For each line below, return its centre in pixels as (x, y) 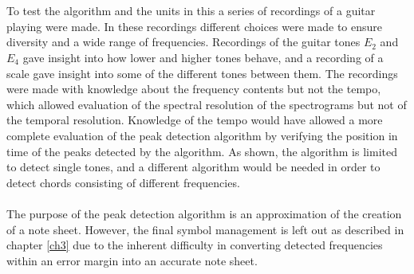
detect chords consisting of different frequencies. (123, 182)
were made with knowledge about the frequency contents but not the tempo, (194, 89)
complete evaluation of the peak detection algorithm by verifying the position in (202, 135)
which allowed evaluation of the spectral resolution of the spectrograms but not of (207, 104)
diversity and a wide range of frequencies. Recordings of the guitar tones (183, 42)
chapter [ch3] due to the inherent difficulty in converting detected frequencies (195, 245)
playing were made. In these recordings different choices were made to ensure (195, 26)
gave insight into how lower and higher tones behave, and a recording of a (203, 57)
